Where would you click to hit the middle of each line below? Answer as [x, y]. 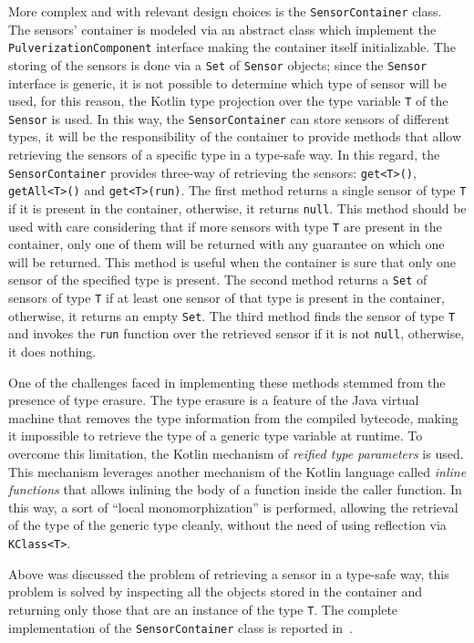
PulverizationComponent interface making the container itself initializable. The [232, 47]
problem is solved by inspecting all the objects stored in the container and [215, 591]
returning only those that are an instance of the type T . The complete [203, 609]
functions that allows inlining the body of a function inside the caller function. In [235, 489]
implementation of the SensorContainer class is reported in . [180, 627]
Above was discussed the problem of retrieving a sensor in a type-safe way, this [229, 573]
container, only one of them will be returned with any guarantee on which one [227, 244]
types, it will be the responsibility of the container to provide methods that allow [235, 136]
